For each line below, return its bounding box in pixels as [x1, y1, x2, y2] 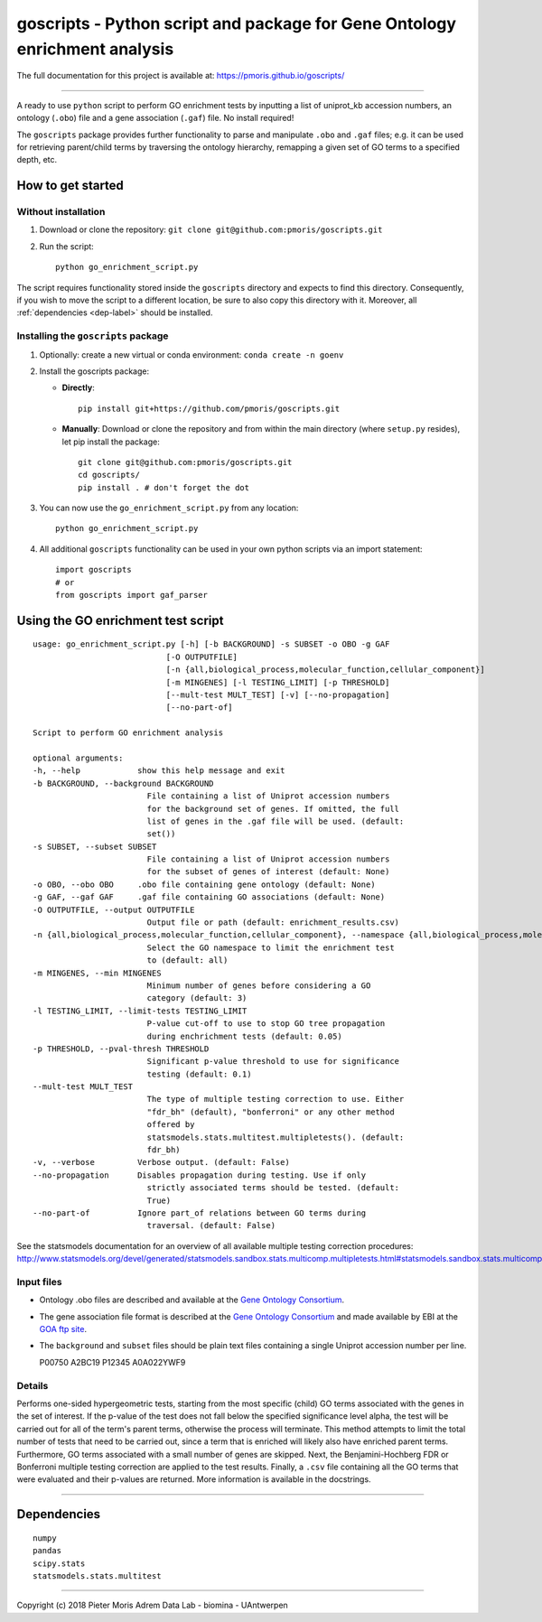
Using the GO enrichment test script [16, 612, 224, 628]
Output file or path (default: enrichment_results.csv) [146, 918, 400, 928]
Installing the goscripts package [16, 330, 169, 342]
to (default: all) [146, 955, 229, 965]
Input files [16, 1275, 62, 1288]
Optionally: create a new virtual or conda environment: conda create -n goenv [39, 349, 344, 360]
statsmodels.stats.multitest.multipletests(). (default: [146, 1132, 405, 1142]
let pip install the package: [61, 436, 160, 447]
